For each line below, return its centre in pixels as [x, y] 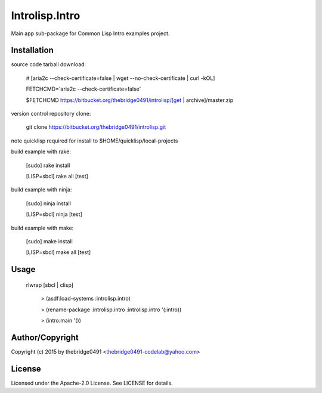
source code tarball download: [49, 64]
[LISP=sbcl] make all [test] [58, 252]
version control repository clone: [51, 114]
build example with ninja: [41, 190]
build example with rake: [41, 151]
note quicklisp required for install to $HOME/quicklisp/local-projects [95, 141]
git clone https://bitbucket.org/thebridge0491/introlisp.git [96, 127]
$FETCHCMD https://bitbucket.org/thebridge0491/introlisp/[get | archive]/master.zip [130, 100]
